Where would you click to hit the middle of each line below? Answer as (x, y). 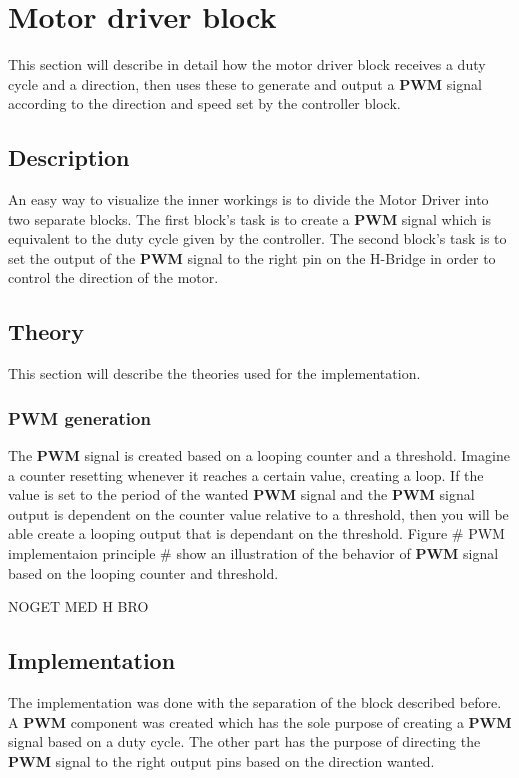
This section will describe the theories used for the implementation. (214, 373)
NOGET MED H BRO (78, 606)
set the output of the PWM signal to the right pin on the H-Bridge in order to (252, 257)
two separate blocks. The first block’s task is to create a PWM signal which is (250, 218)
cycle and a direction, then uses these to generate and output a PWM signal (245, 83)
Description (69, 157)
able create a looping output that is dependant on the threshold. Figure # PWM (256, 533)
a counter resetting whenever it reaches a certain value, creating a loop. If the (246, 474)
